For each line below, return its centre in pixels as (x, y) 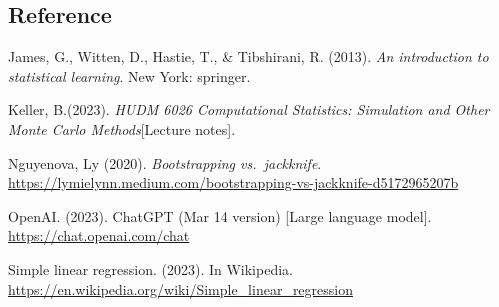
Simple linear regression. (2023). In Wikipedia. (150, 268)
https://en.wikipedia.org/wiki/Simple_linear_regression (181, 288)
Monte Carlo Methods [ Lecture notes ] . (122, 128)
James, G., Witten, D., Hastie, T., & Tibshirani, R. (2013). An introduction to (248, 56)
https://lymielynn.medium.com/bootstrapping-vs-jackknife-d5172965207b (233, 182)
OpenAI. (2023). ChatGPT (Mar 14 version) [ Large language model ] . (220, 215)
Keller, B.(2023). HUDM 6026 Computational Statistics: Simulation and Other (249, 109)
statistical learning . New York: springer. (129, 75)
